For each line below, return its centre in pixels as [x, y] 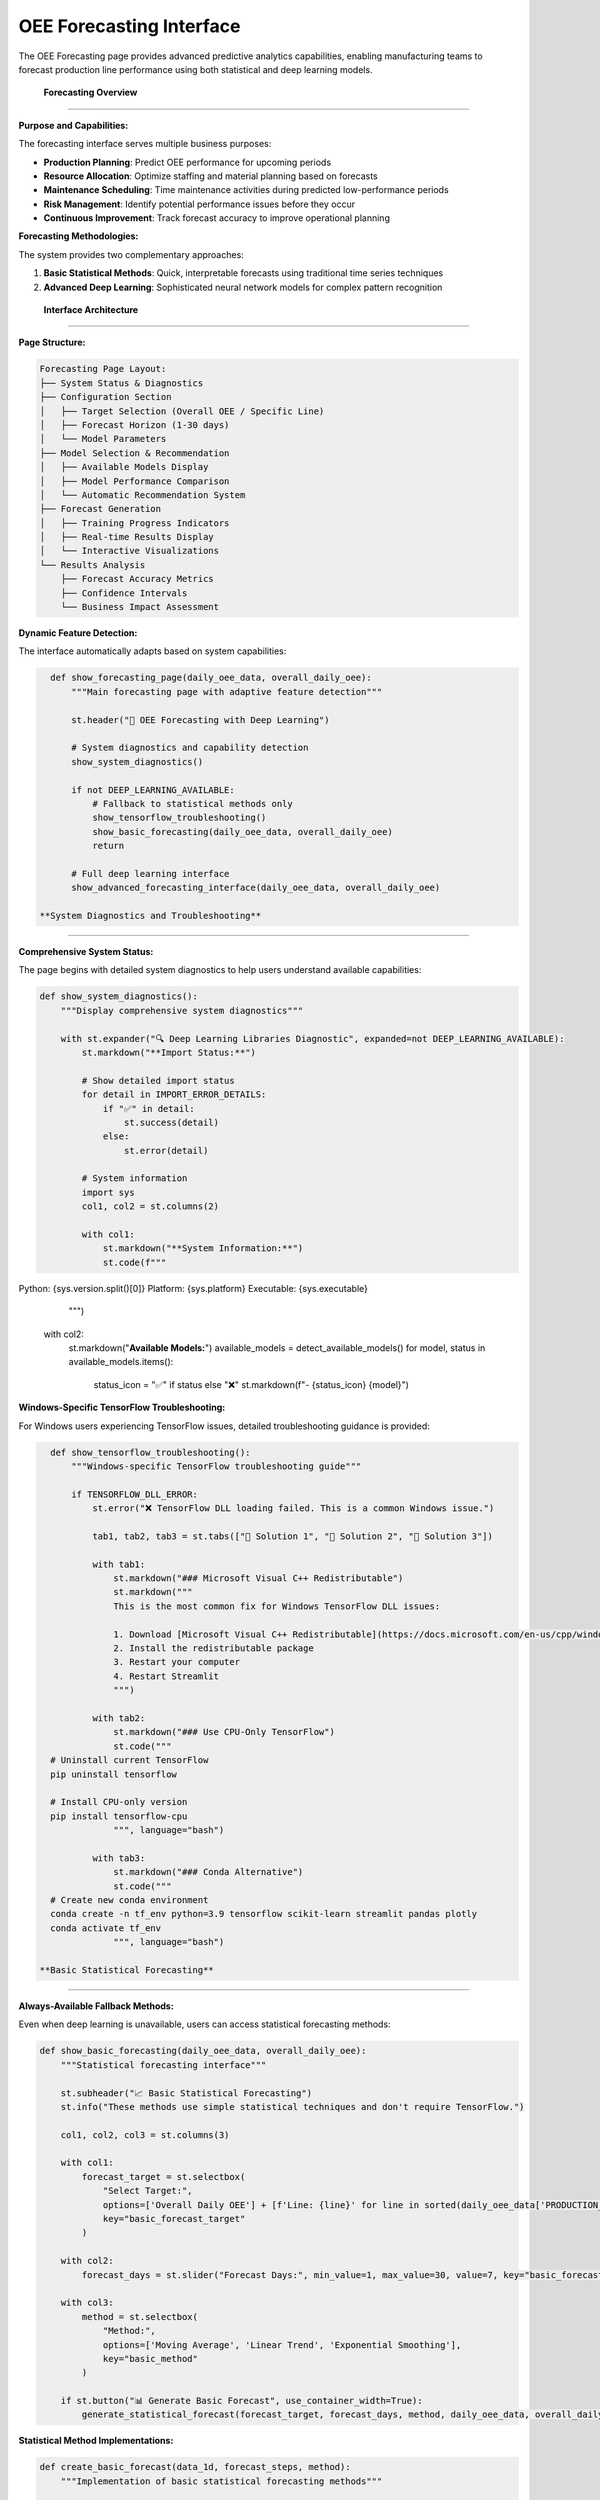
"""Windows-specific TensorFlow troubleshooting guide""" [216, 1466]
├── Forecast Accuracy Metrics [137, 579]
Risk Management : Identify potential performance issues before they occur [199, 204]
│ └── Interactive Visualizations [129, 551]
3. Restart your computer [176, 1662]
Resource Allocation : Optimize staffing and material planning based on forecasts [211, 176]
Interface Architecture [91, 310]
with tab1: [118, 1564]
